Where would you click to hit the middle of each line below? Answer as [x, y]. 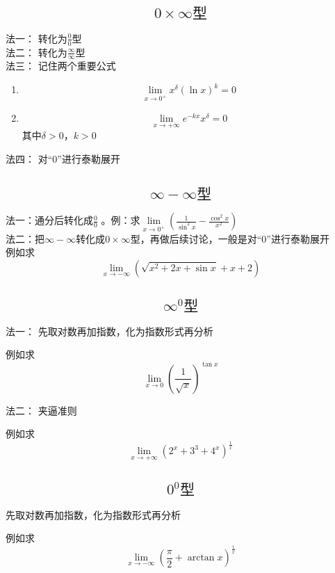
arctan [201, 558]
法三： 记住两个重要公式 [61, 66]
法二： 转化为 [36, 52]
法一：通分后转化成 [49, 220]
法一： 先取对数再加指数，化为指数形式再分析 [109, 331]
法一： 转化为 [36, 38]
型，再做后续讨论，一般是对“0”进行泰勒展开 [230, 238]
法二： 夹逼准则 [41, 410]
